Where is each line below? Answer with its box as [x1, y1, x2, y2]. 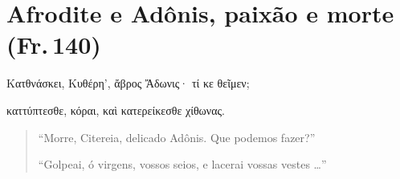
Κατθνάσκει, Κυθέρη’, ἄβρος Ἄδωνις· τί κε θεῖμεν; [6, 75, 250, 92]
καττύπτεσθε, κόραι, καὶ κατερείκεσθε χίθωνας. [6, 101, 225, 118]
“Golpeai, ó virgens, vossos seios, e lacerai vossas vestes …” [38, 156, 327, 173]
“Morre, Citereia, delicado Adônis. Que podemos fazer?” [38, 128, 316, 145]
